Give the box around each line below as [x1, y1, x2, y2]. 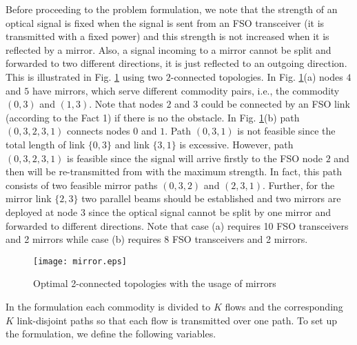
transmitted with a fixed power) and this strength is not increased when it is [6, 29, 329, 43]
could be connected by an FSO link [201, 97, 351, 111]
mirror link [6, 191, 52, 206]
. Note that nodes [89, 97, 163, 111]
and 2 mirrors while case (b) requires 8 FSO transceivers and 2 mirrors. [6, 232, 308, 246]
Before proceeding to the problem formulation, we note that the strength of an [6, 2, 338, 16]
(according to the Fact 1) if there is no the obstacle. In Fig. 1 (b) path [6, 110, 300, 124]
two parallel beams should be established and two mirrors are [81, 191, 341, 206]
